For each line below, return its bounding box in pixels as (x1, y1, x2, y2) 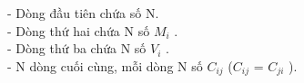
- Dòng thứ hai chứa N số (7, 21, 150, 40)
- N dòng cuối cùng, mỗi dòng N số (7, 56, 203, 75)
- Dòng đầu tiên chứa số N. (7, 4, 159, 22)
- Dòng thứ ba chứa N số (7, 39, 147, 58)
